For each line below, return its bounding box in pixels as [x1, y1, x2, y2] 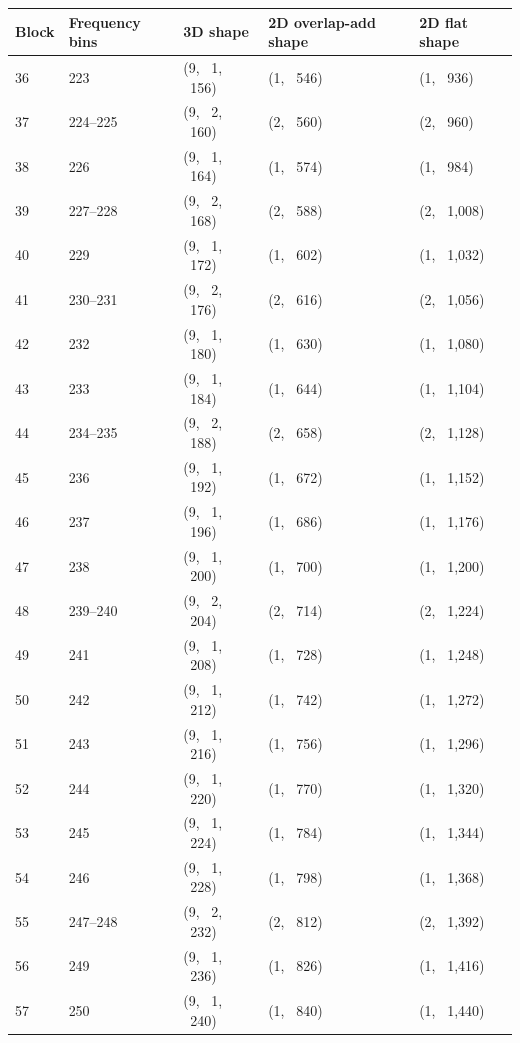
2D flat [419, 11, 468, 32]
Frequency [68, 11, 141, 32]
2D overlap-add [268, 11, 376, 32]
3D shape [183, 21, 249, 42]
